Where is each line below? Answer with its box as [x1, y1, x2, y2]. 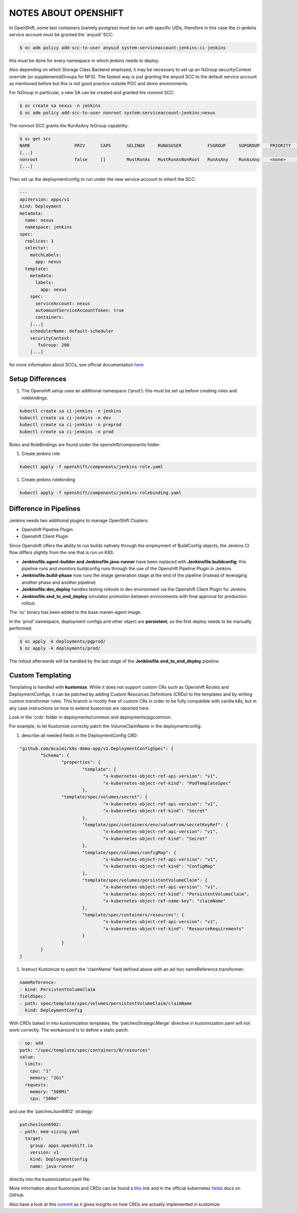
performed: [9, 625, 32, 631]
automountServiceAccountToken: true [35, 307, 124, 313]
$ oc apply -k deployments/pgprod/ [19, 639, 106, 644]
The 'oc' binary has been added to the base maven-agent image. [9, 609, 142, 615]
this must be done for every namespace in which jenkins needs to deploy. [9, 57, 159, 63]
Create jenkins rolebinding [21, 477, 75, 483]
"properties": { [61, 760, 101, 765]
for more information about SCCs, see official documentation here [9, 362, 144, 368]
